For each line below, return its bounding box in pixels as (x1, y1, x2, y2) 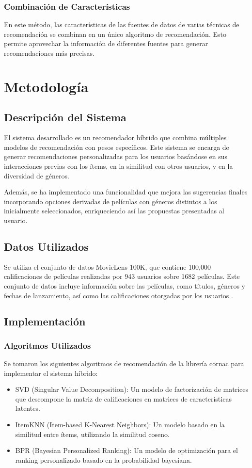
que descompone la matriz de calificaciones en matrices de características (15, 393, 232, 403)
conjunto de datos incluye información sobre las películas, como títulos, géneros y (4, 280, 245, 290)
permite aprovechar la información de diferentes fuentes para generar (4, 38, 208, 48)
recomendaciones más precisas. (4, 48, 95, 58)
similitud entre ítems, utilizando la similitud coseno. (15, 429, 170, 439)
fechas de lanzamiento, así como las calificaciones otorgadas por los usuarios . (4, 290, 233, 300)
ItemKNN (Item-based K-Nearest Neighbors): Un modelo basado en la (15, 420, 225, 430)
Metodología (4, 76, 89, 96)
